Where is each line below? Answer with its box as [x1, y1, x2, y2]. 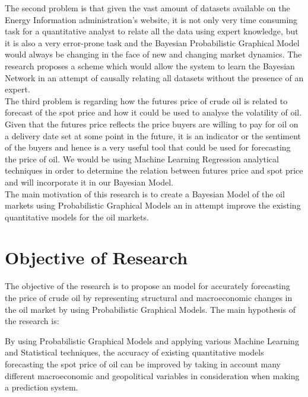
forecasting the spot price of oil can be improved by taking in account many [5, 357, 281, 370]
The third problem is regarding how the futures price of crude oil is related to [5, 94, 288, 107]
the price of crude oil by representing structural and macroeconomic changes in [5, 292, 293, 303]
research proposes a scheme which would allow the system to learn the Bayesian [5, 59, 295, 72]
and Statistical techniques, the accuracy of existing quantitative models [5, 346, 264, 358]
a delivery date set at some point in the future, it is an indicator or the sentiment [5, 129, 301, 142]
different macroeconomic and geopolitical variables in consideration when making [5, 369, 300, 382]
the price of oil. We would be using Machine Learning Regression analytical [5, 152, 279, 165]
